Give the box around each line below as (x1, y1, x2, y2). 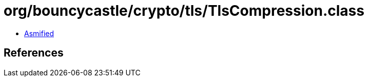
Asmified (24, 29, 54, 38)
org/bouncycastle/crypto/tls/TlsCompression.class (4, 2, 364, 19)
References (4, 46, 64, 60)
